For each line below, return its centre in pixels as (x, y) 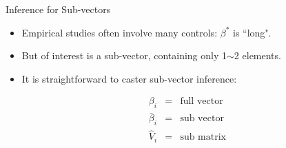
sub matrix (203, 137)
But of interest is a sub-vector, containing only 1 (124, 55)
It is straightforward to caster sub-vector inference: (129, 78)
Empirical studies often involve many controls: (120, 32)
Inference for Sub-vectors (58, 9)
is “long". (252, 32)
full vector (202, 102)
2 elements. (257, 55)
